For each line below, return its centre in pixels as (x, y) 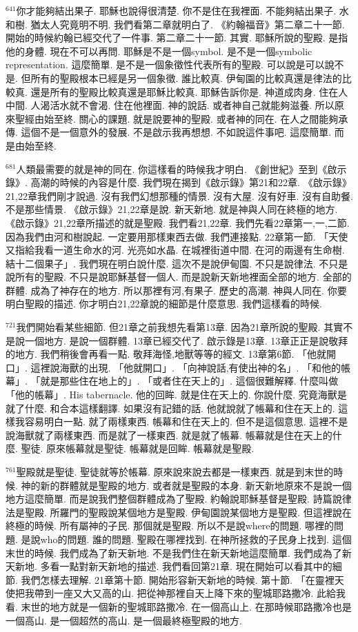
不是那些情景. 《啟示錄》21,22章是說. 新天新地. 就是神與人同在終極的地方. (172, 209)
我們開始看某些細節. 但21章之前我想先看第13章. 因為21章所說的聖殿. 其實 (180, 327)
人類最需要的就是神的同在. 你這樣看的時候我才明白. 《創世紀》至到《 (172, 169)
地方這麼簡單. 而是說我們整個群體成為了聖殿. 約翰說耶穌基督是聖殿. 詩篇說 (174, 499)
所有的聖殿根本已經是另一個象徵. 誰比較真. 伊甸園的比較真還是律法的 (186, 78)
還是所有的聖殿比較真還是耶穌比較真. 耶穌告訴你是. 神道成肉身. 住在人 (189, 91)
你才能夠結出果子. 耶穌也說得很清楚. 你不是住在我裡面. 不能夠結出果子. (176, 10)
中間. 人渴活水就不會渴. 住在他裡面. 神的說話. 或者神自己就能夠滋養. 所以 (170, 105)
